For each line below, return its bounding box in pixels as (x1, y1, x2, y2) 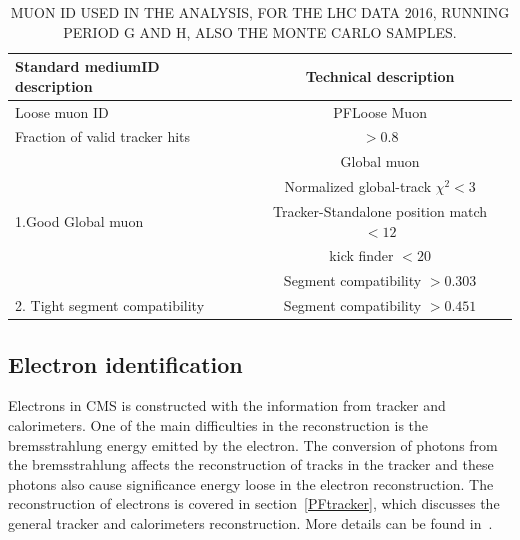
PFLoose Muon (333, 101, 427, 122)
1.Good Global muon (15, 210, 144, 231)
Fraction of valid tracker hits (15, 126, 191, 147)
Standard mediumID (15, 56, 160, 77)
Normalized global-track (284, 176, 432, 197)
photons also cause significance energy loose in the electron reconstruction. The (8, 473, 494, 494)
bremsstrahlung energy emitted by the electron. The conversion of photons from (8, 434, 498, 455)
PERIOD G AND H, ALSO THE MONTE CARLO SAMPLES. (63, 21, 457, 42)
